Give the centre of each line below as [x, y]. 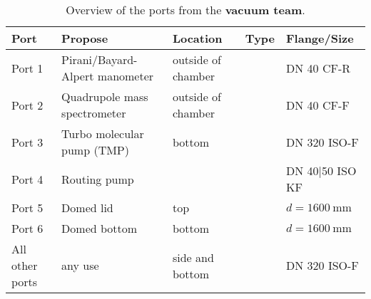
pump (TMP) [95, 150]
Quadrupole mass [105, 96]
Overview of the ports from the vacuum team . [185, 10]
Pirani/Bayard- [100, 59]
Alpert [78, 76]
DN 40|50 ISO [321, 171]
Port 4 [27, 179]
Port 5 [27, 208]
